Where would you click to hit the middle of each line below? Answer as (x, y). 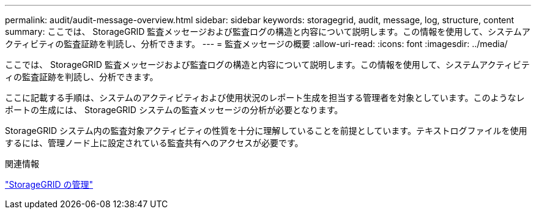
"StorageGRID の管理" (49, 184)
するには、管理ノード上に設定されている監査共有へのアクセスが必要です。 (154, 143)
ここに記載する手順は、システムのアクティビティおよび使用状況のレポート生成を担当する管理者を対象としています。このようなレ (265, 98)
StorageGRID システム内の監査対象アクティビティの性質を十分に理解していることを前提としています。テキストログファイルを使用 (266, 131)
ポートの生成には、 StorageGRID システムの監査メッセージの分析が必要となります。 (174, 110)
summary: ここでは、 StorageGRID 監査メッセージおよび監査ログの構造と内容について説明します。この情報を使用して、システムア (268, 31)
